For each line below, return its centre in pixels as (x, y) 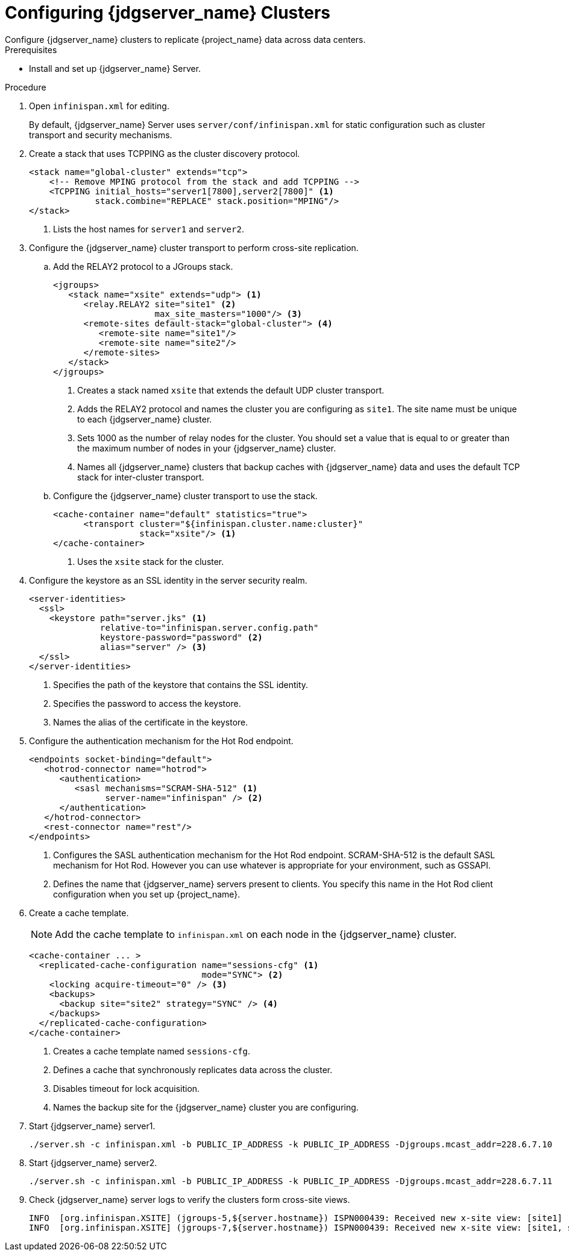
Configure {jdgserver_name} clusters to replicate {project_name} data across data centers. (185, 39)
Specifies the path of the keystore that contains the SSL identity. (181, 684)
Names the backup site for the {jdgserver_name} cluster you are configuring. (206, 1107)
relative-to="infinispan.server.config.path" (209, 627)
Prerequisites (31, 49)
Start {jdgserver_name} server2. (93, 1162)
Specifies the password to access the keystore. (147, 703)
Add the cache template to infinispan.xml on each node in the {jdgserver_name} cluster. (256, 934)
